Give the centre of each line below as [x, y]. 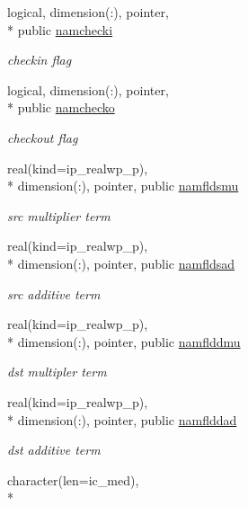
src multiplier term [59, 215]
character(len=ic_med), [73, 479]
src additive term [54, 293]
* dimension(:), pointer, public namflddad [122, 419]
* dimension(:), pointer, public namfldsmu [123, 186]
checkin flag [40, 60]
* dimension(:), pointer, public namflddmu [124, 341]
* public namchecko [61, 107]
